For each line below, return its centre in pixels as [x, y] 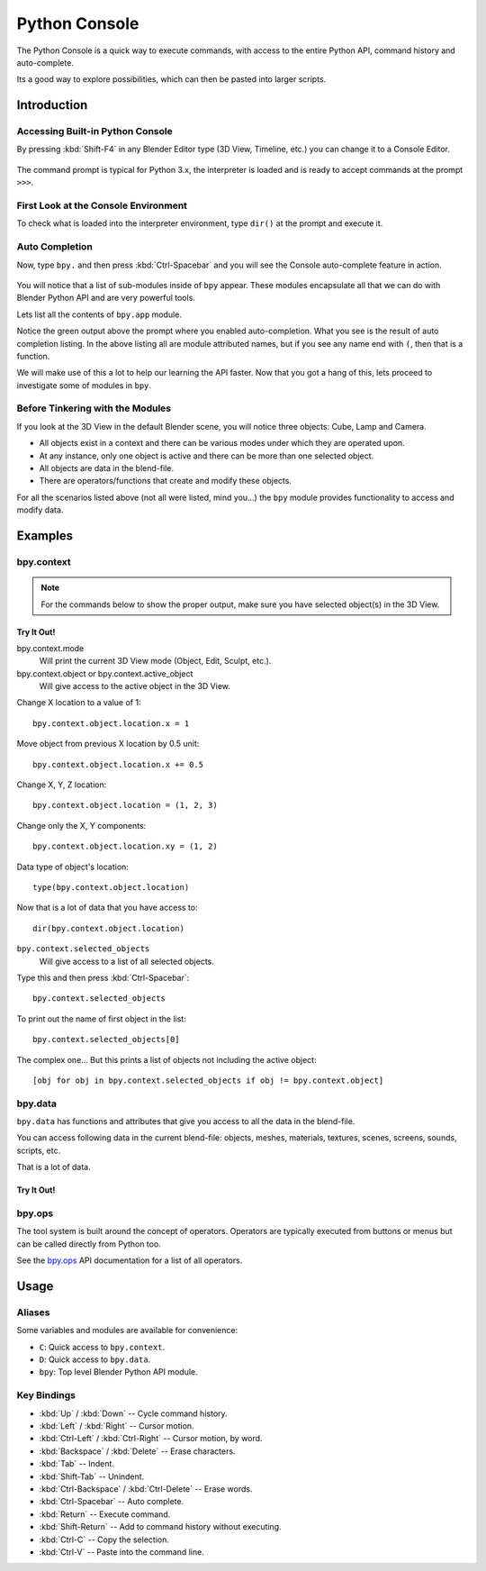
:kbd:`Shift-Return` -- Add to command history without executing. [161, 1527]
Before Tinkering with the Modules [94, 408]
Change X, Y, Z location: [62, 785]
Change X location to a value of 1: [79, 703]
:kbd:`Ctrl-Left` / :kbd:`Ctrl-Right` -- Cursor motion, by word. [151, 1439]
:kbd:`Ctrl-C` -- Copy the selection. [104, 1539]
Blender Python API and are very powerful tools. [106, 298]
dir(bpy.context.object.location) [108, 928]
